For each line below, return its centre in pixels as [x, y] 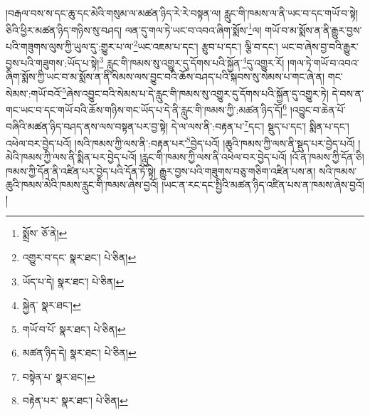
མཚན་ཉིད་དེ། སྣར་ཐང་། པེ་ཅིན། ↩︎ [79, 353]
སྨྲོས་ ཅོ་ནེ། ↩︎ [45, 233]
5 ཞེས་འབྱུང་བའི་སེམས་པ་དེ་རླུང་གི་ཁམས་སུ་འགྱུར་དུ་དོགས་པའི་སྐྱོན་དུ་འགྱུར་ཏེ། [195, 92]
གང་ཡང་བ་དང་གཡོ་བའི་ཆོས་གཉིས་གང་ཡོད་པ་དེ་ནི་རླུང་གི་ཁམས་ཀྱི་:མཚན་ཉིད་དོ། [144, 109]
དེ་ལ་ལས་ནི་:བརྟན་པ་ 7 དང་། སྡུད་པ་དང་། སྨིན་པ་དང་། [260, 125]
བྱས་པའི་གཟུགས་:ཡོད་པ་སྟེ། [53, 62]
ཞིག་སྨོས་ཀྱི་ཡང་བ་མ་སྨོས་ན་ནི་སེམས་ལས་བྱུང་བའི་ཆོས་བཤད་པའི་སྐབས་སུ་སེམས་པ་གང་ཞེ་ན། [165, 77]
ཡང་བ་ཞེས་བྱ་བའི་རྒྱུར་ [320, 46]
